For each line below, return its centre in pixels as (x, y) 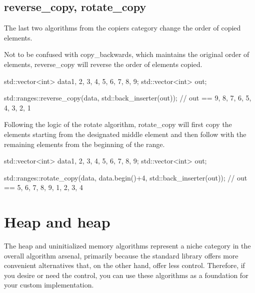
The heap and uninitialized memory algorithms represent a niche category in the (127, 246)
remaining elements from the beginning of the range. (84, 144)
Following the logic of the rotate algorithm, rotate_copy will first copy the (118, 124)
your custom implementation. (49, 285)
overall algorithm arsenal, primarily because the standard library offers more (121, 255)
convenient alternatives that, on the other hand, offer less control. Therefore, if (124, 265)
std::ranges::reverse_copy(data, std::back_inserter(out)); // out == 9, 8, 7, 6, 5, (128, 98)
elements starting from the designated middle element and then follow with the (125, 134)
